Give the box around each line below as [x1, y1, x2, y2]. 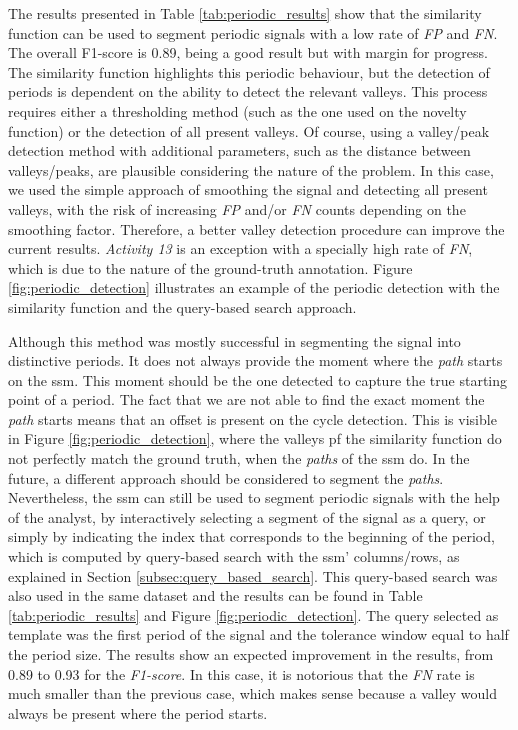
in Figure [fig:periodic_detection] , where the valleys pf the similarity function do [8, 428, 502, 449]
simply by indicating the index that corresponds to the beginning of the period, [8, 526, 495, 547]
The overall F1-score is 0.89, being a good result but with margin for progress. [8, 42, 488, 63]
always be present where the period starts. [8, 702, 268, 723]
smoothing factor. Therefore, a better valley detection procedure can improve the [8, 218, 505, 239]
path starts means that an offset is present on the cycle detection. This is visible [8, 408, 497, 429]
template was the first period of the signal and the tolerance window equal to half [8, 624, 509, 645]
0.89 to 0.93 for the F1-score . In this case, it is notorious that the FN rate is [8, 663, 475, 684]
